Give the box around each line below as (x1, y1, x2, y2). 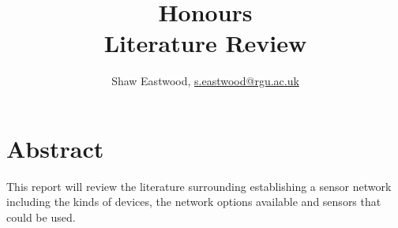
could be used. (6, 209, 76, 226)
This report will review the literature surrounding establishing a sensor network (6, 178, 392, 194)
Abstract (6, 132, 104, 164)
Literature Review (103, 27, 307, 59)
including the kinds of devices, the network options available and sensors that (6, 193, 381, 210)
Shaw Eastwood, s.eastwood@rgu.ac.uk (111, 73, 299, 89)
